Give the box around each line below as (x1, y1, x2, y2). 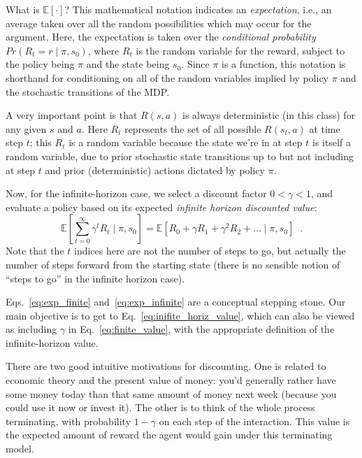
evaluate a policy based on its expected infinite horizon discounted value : (6, 199, 317, 214)
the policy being (6, 57, 75, 71)
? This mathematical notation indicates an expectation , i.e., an (64, 2, 332, 16)
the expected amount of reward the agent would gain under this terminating (6, 427, 333, 442)
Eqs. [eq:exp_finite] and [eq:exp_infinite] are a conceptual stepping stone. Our (6, 294, 346, 309)
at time (309, 121, 340, 136)
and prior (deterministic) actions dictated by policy (45, 162, 265, 177)
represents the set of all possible (124, 121, 261, 136)
